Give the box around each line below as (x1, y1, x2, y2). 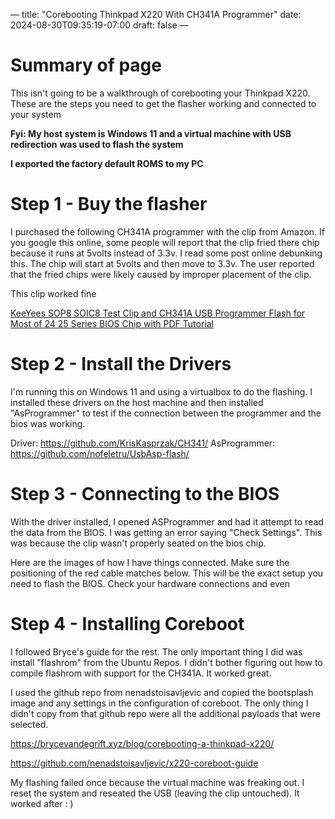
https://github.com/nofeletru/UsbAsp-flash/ (10, 447, 190, 459)
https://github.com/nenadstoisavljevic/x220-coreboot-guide (10, 757, 259, 769)
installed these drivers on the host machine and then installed (10, 396, 264, 408)
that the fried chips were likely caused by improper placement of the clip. (10, 268, 312, 280)
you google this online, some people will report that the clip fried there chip (10, 236, 320, 248)
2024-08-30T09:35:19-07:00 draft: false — (10, 19, 189, 31)
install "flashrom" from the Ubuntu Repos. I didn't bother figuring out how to (10, 656, 323, 668)
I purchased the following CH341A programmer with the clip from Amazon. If (10, 225, 326, 238)
